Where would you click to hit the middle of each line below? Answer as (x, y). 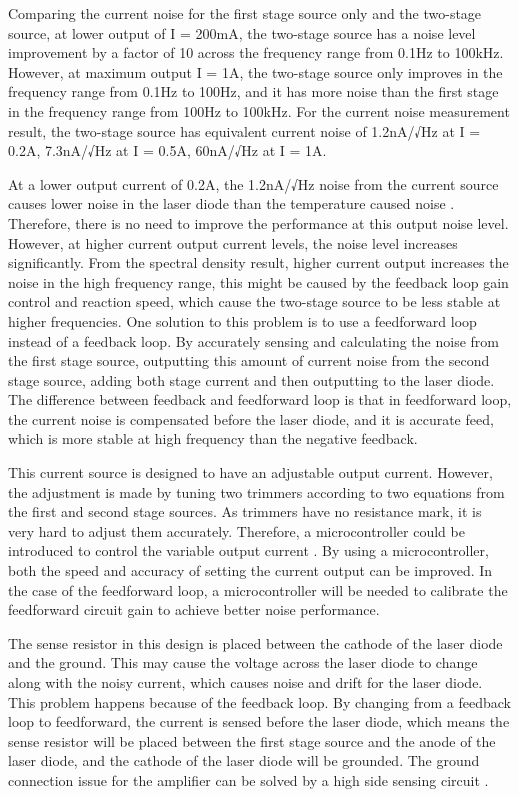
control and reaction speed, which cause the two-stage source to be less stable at (254, 301)
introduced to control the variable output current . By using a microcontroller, (248, 550)
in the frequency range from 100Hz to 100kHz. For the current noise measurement (259, 110)
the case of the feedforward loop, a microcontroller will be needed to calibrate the (258, 589)
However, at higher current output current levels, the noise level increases (233, 242)
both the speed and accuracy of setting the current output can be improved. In (250, 570)
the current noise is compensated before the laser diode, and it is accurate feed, (251, 418)
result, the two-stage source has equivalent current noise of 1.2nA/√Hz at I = (244, 130)
